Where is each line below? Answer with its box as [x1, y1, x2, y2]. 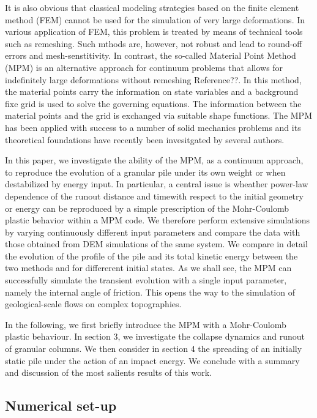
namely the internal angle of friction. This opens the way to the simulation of [5, 285, 295, 298]
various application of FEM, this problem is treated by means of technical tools [5, 25, 303, 38]
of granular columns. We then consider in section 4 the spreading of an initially [5, 342, 302, 355]
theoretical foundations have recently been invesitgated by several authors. [5, 133, 285, 146]
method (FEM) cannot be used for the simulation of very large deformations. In [5, 13, 305, 26]
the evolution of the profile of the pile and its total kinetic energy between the [5, 249, 298, 262]
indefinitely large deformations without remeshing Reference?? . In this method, [5, 73, 302, 86]
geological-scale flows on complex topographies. [5, 297, 182, 310]
